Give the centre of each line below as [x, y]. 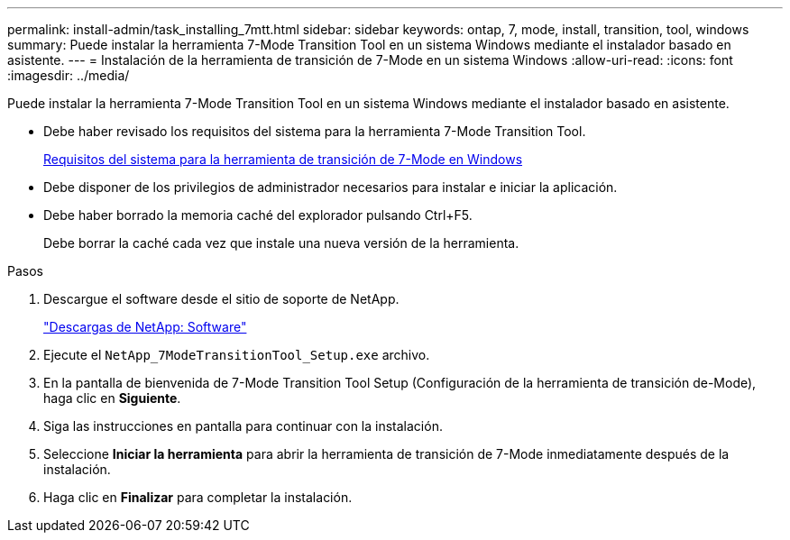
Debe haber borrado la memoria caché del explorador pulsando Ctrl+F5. [258, 215]
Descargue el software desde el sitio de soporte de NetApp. [221, 299]
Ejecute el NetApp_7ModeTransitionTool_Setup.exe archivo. [237, 355]
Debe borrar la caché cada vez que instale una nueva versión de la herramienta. [281, 243]
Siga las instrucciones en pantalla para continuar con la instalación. [243, 426]
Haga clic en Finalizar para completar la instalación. [198, 497]
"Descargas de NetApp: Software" [145, 327]
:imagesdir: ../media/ [69, 75]
